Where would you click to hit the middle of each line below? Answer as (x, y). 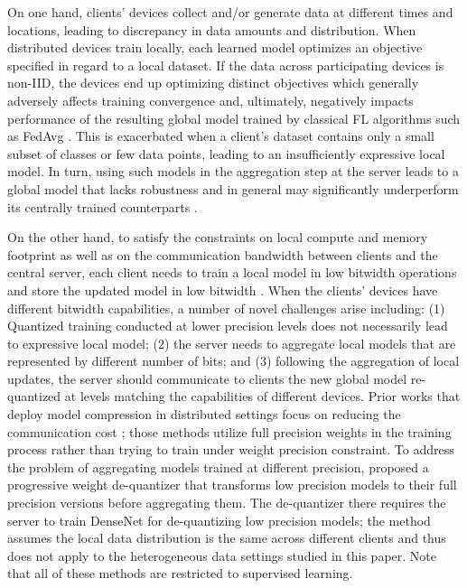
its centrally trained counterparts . (103, 206)
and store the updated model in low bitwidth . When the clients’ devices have (223, 289)
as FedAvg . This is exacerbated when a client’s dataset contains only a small (221, 136)
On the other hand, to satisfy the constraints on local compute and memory (218, 237)
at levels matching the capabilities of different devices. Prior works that (262, 396)
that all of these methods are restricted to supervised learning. (180, 573)
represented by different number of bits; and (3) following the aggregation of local (233, 361)
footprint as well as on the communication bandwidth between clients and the (223, 254)
